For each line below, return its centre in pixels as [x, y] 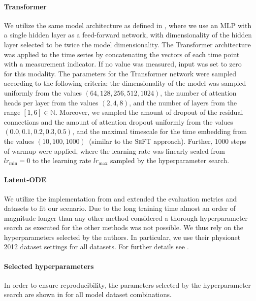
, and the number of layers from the [183, 102]
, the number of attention [198, 92]
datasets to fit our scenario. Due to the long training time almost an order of [120, 208]
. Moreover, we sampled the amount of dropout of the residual [149, 112]
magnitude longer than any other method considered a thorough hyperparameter [126, 217]
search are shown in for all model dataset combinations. [88, 294]
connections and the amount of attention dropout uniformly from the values [119, 121]
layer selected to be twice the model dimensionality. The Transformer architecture [128, 44]
